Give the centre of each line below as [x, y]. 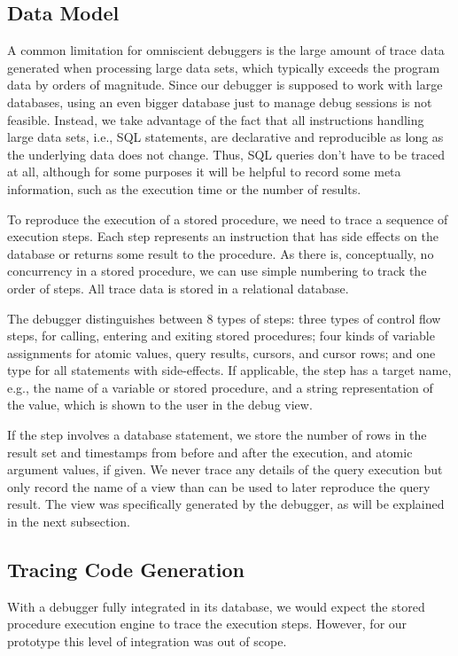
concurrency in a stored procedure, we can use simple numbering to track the [217, 271]
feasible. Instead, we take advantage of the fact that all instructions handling [216, 119]
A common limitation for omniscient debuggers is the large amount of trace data [226, 50]
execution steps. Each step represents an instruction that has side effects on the [223, 236]
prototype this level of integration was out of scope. [147, 641]
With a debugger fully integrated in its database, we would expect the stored [216, 606]
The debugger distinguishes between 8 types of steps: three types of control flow [224, 318]
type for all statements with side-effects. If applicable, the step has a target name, [229, 370]
